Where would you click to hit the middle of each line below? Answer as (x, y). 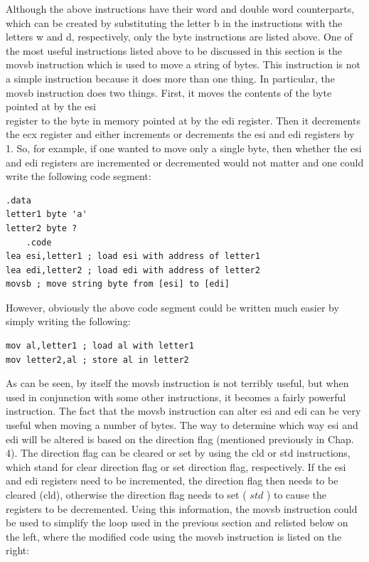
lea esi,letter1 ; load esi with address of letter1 (133, 256)
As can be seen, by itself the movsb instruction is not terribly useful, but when (177, 383)
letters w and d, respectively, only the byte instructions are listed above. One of (179, 37)
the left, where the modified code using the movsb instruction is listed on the (174, 536)
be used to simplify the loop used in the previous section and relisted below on (177, 523)
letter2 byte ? (42, 228)
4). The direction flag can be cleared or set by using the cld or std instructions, (178, 453)
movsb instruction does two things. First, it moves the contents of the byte (169, 92)
